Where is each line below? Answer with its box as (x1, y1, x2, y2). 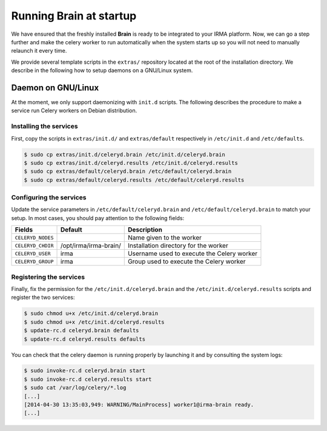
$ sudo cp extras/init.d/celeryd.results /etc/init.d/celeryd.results (24, 159, 239, 166)
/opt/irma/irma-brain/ (60, 241, 121, 250)
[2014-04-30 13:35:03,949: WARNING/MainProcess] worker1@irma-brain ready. (24, 401, 254, 409)
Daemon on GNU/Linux (11, 82, 99, 93)
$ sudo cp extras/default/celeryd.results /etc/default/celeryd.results (24, 176, 245, 183)
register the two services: (11, 294, 75, 301)
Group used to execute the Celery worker (127, 258, 246, 266)
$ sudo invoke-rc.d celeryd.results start (24, 376, 152, 383)
